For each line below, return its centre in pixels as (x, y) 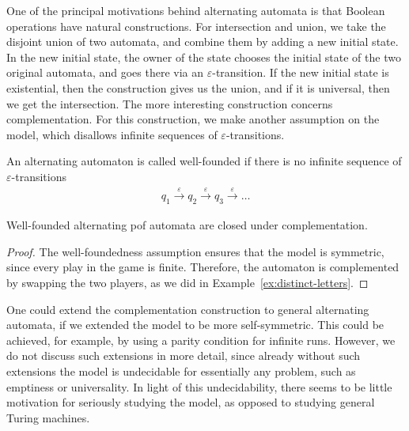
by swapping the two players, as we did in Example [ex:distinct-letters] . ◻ (187, 282)
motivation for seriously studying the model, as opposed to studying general (191, 402)
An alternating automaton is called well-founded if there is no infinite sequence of (204, 161)
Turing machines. (48, 417)
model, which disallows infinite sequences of (112, 134)
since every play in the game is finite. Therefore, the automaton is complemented (203, 267)
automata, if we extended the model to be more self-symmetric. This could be (195, 325)
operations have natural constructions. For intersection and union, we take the (196, 26)
